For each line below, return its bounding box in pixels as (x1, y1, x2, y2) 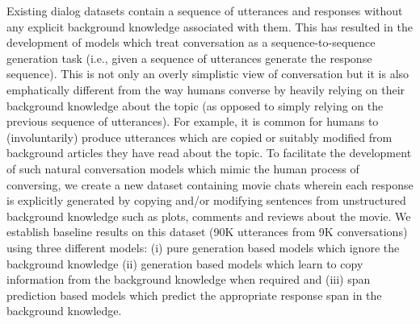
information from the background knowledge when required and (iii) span (6, 271, 371, 288)
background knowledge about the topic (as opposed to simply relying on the (6, 97, 384, 114)
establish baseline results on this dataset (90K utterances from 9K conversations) (6, 223, 408, 240)
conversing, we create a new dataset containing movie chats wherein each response (6, 176, 414, 193)
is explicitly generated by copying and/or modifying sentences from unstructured (6, 192, 406, 209)
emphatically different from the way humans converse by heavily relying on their (6, 81, 405, 98)
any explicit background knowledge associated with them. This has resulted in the (6, 18, 413, 35)
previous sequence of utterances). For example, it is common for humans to (6, 113, 379, 130)
